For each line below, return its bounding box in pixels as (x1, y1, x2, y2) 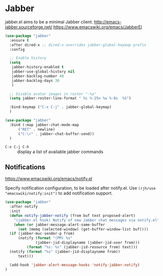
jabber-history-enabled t (11, 65, 64, 70)
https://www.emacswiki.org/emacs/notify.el (5, 176, 92, 182)
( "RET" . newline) (17, 127, 55, 132)
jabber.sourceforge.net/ (5, 24, 52, 30)
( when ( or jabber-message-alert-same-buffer (14, 222, 105, 227)
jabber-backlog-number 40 (11, 74, 64, 78)
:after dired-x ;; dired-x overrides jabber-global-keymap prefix (9, 42, 147, 47)
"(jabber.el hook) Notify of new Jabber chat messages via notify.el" (14, 217, 160, 223)
